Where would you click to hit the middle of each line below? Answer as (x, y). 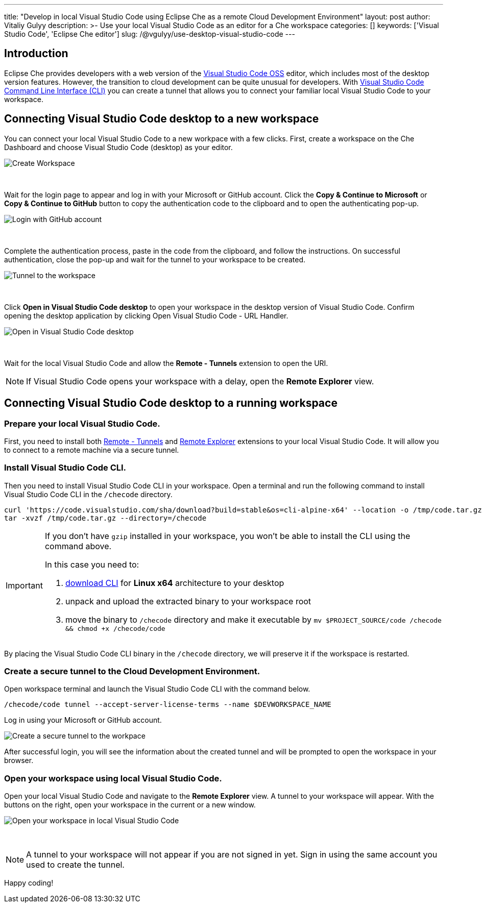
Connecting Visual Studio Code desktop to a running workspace (171, 403)
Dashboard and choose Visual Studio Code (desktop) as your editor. (118, 147)
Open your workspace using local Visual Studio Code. (113, 778)
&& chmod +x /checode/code (115, 628)
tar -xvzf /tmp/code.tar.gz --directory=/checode (105, 518)
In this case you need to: (92, 564)
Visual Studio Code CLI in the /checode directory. (88, 494)
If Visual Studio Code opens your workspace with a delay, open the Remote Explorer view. (200, 381)
